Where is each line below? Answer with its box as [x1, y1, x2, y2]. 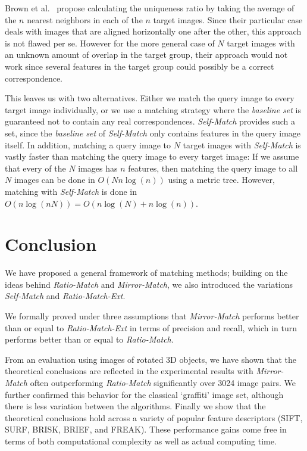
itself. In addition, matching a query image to [5, 138, 171, 151]
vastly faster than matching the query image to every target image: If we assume [5, 150, 299, 163]
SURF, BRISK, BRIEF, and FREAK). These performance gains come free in [5, 423, 287, 436]
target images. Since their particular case [153, 13, 303, 26]
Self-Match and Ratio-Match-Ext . [5, 290, 126, 302]
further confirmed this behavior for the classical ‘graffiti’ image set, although [5, 388, 284, 400]
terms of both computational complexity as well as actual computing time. [5, 434, 277, 447]
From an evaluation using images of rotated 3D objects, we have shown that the [5, 353, 296, 365]
